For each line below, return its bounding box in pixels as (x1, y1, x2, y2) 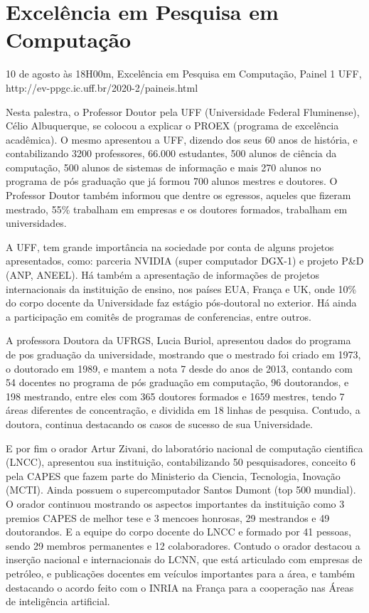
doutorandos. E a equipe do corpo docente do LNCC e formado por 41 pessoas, (6, 524, 351, 539)
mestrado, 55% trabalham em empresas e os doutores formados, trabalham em (6, 201, 348, 216)
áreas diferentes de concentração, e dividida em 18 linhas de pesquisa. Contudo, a (6, 403, 360, 417)
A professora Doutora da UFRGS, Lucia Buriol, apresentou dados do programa (6, 333, 351, 348)
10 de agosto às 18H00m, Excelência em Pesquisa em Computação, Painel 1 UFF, (6, 66, 362, 81)
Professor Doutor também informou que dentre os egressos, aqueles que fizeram (6, 188, 351, 203)
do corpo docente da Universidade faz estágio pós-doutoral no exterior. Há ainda (6, 295, 357, 310)
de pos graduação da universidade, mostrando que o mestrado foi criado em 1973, (6, 347, 361, 361)
